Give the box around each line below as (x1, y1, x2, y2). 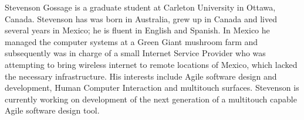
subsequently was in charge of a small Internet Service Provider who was (5, 47, 266, 59)
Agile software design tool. (5, 104, 100, 116)
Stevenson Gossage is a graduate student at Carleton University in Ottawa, (5, 1, 276, 13)
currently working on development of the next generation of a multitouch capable (5, 92, 297, 105)
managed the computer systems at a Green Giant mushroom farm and (5, 35, 258, 47)
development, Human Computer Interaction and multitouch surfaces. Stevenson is (5, 81, 299, 94)
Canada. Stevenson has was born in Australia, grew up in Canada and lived (5, 12, 278, 25)
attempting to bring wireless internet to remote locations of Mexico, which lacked (5, 58, 298, 70)
